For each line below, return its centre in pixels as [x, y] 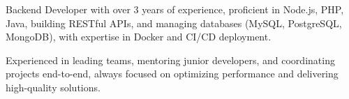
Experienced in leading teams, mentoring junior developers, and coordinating [170, 60]
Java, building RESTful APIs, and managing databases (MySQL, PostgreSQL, [174, 23]
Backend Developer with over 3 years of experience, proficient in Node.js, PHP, [175, 9]
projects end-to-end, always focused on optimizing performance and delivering [172, 74]
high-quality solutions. [53, 87]
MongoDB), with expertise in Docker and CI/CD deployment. [139, 37]
